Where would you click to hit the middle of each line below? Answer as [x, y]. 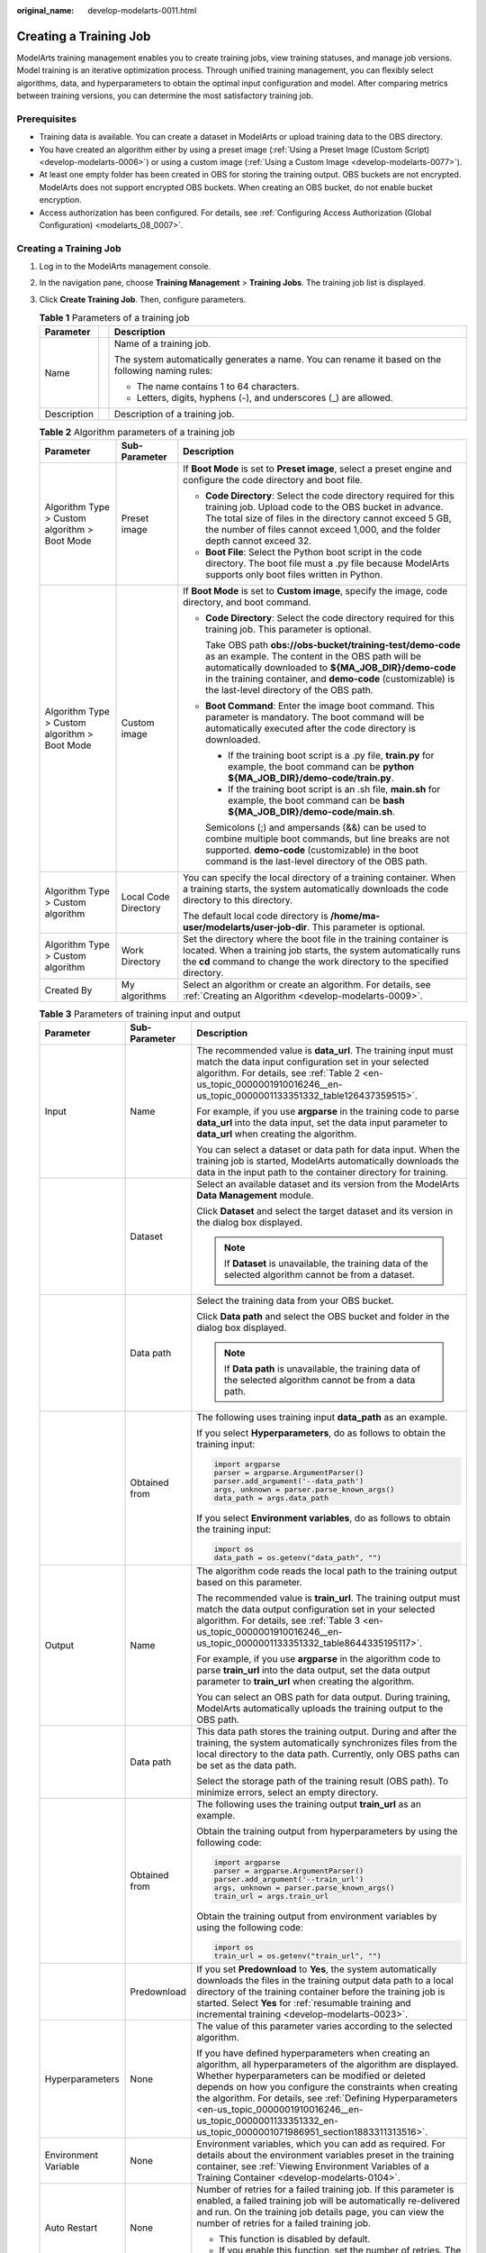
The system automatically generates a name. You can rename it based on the [278, 359]
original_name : [45, 10]
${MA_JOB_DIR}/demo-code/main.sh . [312, 812]
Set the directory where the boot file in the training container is [316, 939]
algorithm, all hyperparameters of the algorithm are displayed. [328, 2064]
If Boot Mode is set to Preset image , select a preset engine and [318, 469]
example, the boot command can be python [321, 767]
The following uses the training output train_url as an [309, 1804]
